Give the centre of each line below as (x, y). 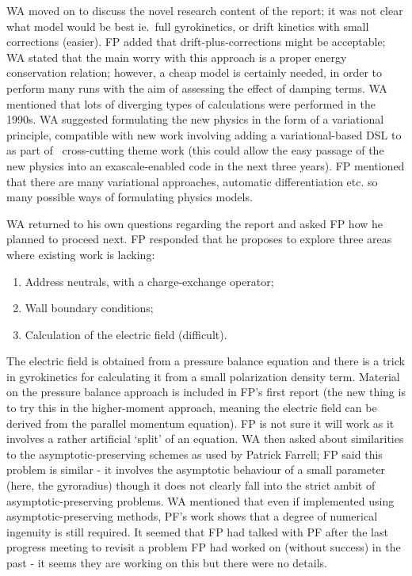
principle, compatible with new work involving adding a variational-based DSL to (204, 134)
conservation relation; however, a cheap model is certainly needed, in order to (195, 72)
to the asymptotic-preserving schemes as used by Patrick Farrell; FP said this (195, 454)
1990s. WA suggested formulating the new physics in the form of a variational (195, 119)
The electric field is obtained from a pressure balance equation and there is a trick (206, 361)
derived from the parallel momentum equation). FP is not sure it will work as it (200, 423)
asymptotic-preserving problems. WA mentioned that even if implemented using (200, 500)
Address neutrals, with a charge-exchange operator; (149, 281)
